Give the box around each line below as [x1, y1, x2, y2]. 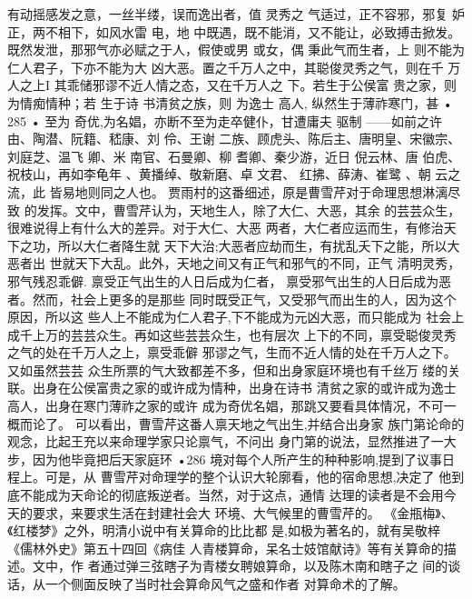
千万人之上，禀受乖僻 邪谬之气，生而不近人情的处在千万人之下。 [70, 343, 457, 362]
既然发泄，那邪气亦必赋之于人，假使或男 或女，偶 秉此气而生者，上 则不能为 [7, 40, 465, 59]
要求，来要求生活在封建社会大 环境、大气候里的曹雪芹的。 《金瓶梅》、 [32, 503, 454, 522]
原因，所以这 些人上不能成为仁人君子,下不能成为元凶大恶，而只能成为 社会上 [7, 307, 465, 326]
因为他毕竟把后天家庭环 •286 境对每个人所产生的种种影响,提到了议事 [32, 449, 443, 468]
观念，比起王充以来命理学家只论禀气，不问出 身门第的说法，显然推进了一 [7, 432, 444, 451]
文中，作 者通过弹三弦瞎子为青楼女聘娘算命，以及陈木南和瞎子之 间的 [32, 556, 448, 575]
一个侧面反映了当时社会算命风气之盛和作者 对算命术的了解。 [44, 574, 406, 593]
